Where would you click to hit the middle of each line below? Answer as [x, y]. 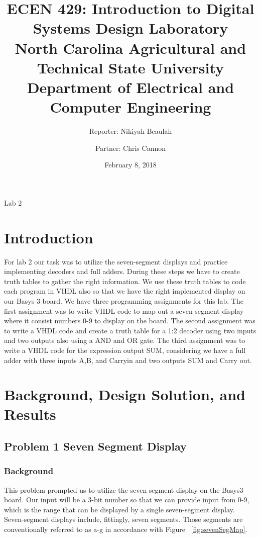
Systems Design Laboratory [131, 28]
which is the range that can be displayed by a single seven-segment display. [119, 509]
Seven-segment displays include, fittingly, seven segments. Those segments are [123, 519]
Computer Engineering [131, 107]
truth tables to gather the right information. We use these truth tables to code [125, 281]
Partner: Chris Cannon [131, 148]
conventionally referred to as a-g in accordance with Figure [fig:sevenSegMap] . [126, 529]
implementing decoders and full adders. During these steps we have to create [122, 271]
